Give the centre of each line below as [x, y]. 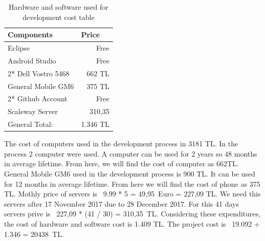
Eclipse [19, 48]
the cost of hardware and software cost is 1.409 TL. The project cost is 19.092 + [132, 223]
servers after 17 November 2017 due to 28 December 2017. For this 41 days [122, 203]
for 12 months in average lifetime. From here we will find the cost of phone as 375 [132, 183]
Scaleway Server [33, 111]
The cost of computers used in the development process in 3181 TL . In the [121, 144]
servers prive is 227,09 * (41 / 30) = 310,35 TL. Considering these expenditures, [132, 214]
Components [30, 35]
